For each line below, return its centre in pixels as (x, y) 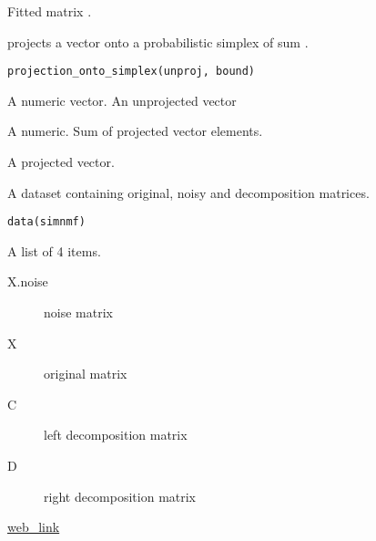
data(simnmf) (46, 222)
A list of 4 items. (54, 250)
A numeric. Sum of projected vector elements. (135, 131)
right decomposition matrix (120, 496)
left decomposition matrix (116, 435)
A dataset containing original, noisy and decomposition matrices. (188, 192)
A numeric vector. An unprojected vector (122, 100)
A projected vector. (61, 162)
